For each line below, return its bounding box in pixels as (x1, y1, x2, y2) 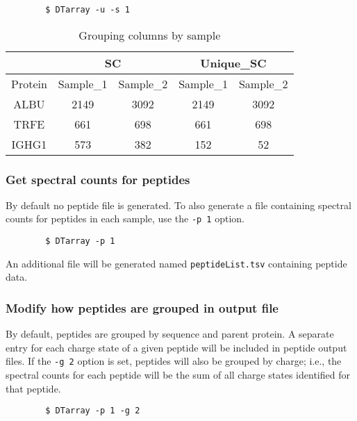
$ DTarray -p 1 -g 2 (45, 406, 140, 416)
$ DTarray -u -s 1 (45, 5, 130, 15)
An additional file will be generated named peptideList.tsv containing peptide (6, 256, 347, 270)
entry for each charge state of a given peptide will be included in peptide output (6, 340, 347, 354)
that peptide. (6, 381, 61, 395)
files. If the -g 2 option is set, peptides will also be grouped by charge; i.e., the (6, 354, 342, 368)
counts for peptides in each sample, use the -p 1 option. (6, 211, 244, 226)
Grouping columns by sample (78, 26, 221, 43)
